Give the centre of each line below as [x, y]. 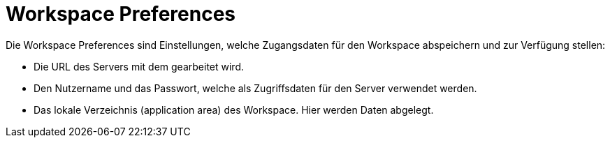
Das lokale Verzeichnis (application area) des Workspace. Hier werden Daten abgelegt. [234, 110]
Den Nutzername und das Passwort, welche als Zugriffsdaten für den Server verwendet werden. [255, 88]
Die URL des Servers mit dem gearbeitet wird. [139, 66]
